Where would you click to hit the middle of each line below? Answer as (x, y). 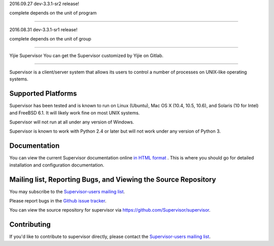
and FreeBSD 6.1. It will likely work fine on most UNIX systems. (75, 113)
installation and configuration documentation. (57, 165)
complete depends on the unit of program (53, 13)
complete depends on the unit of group (50, 39)
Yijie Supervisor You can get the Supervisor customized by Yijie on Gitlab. (87, 55)
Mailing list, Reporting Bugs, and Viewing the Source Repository (113, 179)
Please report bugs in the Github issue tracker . (58, 201)
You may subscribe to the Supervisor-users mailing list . (67, 191)
